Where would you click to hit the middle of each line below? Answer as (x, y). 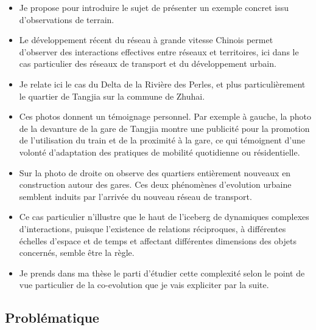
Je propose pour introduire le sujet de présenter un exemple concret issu (154, 7)
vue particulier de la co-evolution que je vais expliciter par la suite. (144, 285)
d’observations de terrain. (67, 19)
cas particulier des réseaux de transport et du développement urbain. (148, 64)
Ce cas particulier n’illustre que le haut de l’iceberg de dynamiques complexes (164, 217)
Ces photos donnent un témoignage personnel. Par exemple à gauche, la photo (165, 116)
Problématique (52, 318)
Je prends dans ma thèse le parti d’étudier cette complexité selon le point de (162, 273)
